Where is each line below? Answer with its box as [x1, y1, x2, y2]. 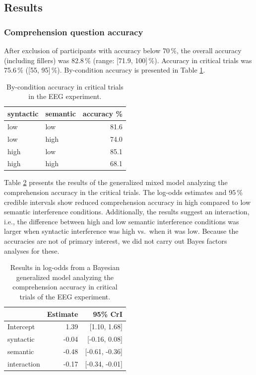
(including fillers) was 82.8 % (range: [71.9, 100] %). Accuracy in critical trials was [4, 55, 252, 65]
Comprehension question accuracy [4, 25, 143, 38]
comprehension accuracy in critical [12, 281, 118, 292]
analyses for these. [4, 245, 60, 256]
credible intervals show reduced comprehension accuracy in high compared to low [4, 196, 251, 207]
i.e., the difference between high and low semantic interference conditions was [4, 216, 239, 226]
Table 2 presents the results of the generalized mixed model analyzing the [4, 177, 228, 187]
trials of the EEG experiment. [19, 291, 111, 301]
